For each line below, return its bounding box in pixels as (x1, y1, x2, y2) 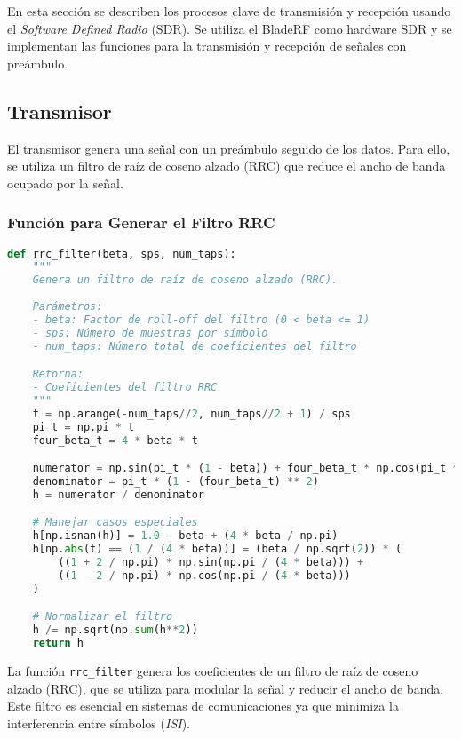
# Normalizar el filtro (32, 610, 173, 624)
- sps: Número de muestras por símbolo (32, 326, 268, 339)
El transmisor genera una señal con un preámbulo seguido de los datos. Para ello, (7, 139, 450, 157)
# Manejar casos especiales (32, 516, 198, 529)
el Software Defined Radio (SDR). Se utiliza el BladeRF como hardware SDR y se (7, 19, 452, 37)
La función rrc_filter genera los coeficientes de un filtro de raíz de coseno (7, 661, 418, 679)
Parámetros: (32, 300, 103, 314)
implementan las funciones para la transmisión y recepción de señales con (7, 36, 407, 55)
